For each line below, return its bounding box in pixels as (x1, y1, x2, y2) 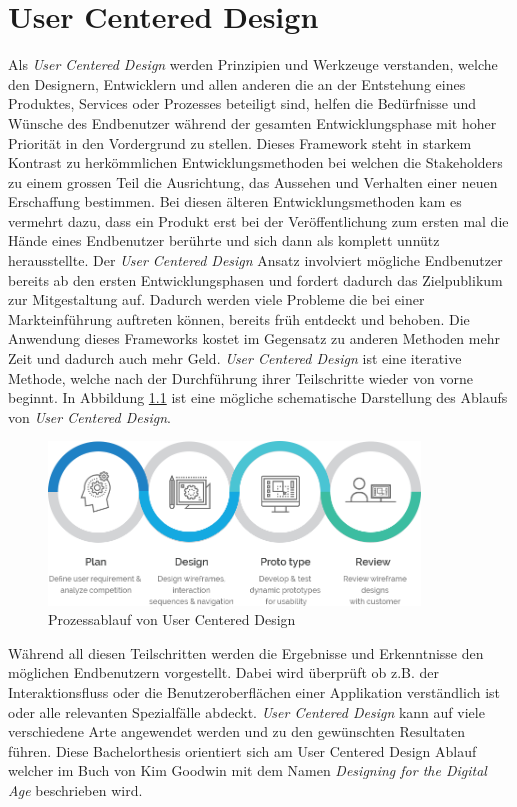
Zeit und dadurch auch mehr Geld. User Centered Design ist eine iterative (8, 348, 462, 369)
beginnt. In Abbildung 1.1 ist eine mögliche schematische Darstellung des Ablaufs (8, 387, 508, 408)
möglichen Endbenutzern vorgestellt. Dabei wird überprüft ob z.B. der (8, 662, 440, 683)
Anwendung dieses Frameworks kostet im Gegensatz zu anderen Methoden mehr (8, 328, 500, 349)
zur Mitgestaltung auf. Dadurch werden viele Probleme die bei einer (8, 289, 425, 310)
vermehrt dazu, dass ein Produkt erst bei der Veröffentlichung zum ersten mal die (8, 210, 509, 231)
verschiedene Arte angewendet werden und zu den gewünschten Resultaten (8, 721, 466, 742)
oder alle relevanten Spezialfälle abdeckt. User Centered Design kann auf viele (8, 701, 485, 722)
